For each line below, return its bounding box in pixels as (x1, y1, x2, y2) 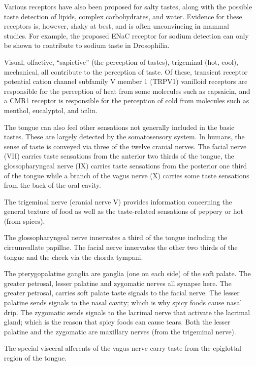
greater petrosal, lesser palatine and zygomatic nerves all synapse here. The (4, 278, 232, 288)
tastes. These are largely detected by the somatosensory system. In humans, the (4, 131, 245, 142)
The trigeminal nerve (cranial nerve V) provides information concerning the (4, 196, 232, 206)
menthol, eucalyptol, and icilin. (4, 105, 97, 115)
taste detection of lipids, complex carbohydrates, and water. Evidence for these (4, 11, 242, 21)
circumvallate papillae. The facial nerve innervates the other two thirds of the (4, 242, 238, 252)
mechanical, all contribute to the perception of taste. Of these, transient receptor (4, 66, 248, 77)
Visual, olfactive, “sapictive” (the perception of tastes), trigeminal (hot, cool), (4, 56, 238, 67)
